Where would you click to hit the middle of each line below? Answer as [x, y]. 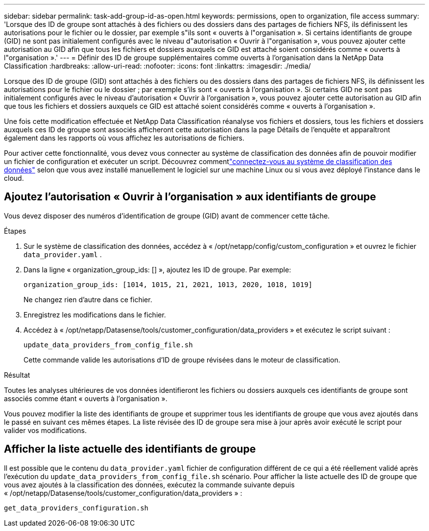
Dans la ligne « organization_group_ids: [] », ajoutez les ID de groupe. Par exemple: [157, 269]
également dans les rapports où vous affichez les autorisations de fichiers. [124, 138]
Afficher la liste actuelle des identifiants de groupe [130, 449]
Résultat [17, 375]
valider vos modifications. [45, 430]
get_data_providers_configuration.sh [76, 508]
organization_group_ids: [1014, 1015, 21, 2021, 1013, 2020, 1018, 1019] [168, 284]
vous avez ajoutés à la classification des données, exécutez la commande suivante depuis [149, 484]
